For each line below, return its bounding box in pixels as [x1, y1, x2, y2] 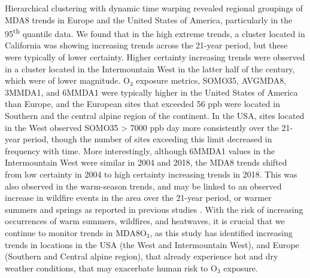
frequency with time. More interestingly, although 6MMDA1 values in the [5, 144, 275, 157]
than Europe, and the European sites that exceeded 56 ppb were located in [5, 97, 280, 110]
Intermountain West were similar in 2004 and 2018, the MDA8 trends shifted [5, 156, 287, 169]
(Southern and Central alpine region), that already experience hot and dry [5, 250, 278, 262]
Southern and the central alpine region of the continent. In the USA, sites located [5, 109, 305, 121]
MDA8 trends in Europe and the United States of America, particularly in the [5, 13, 293, 26]
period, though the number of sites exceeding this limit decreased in [23, 133, 272, 145]
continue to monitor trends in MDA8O [5, 226, 147, 239]
